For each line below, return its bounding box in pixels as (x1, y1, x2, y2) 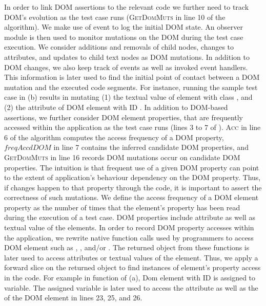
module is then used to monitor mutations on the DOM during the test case (4, 31, 243, 42)
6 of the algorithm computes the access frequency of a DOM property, (4, 132, 224, 142)
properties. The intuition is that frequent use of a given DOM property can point (4, 162, 259, 172)
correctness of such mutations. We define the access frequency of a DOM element (4, 192, 259, 203)
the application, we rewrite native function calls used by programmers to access (4, 232, 254, 243)
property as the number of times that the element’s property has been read (4, 202, 240, 212)
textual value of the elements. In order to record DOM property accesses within (4, 222, 254, 233)
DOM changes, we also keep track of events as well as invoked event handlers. (4, 61, 248, 72)
